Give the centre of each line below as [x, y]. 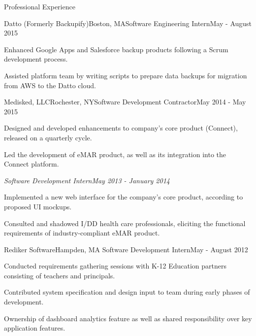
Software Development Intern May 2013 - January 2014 [87, 180]
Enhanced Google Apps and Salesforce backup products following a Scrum [116, 49]
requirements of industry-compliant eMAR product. [82, 233]
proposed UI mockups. [38, 206]
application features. [35, 328]
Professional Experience [40, 6]
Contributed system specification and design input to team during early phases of [127, 292]
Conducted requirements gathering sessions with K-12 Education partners [115, 266]
